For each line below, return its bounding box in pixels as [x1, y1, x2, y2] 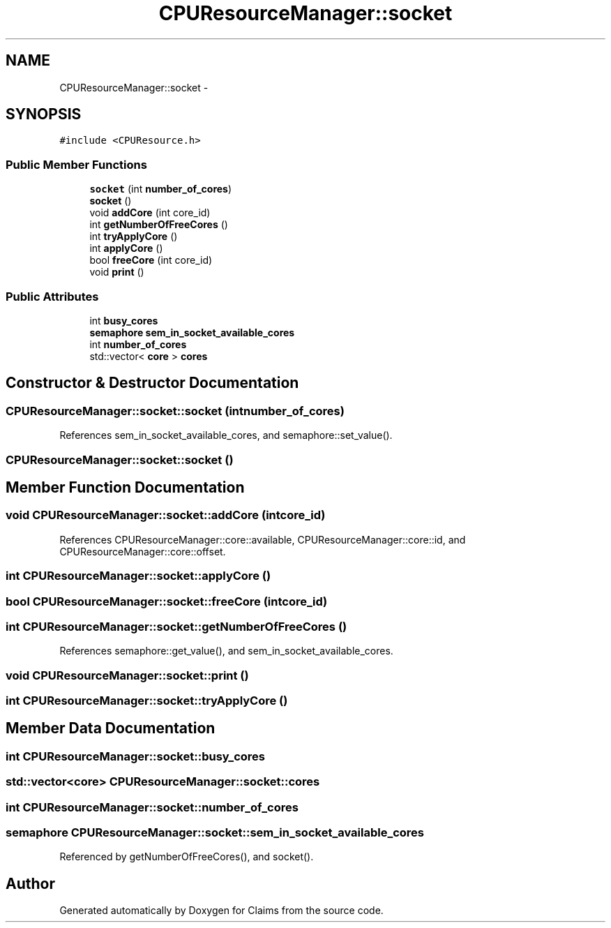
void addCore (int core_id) [89, 207, 211, 219]
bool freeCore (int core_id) [89, 254, 213, 267]
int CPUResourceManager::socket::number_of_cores [6, 800, 299, 814]
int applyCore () [89, 242, 163, 255]
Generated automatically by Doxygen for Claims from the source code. [59, 904, 384, 917]
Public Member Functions [6, 157, 147, 172]
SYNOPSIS [6, 105, 82, 124]
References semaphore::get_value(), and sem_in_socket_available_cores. [59, 645, 393, 657]
